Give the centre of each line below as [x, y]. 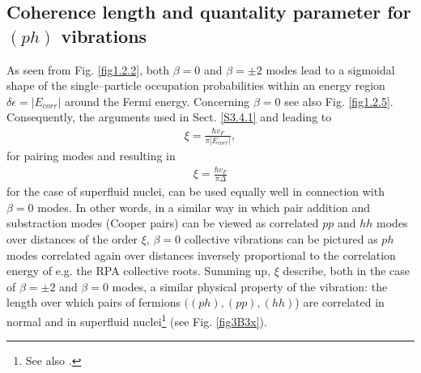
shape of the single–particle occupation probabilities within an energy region [196, 85]
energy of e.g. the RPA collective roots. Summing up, [139, 271]
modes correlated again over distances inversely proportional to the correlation [201, 254]
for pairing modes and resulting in [91, 156]
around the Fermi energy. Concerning [157, 101]
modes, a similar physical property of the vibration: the [250, 286]
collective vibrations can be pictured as [281, 238]
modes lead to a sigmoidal [330, 69]
